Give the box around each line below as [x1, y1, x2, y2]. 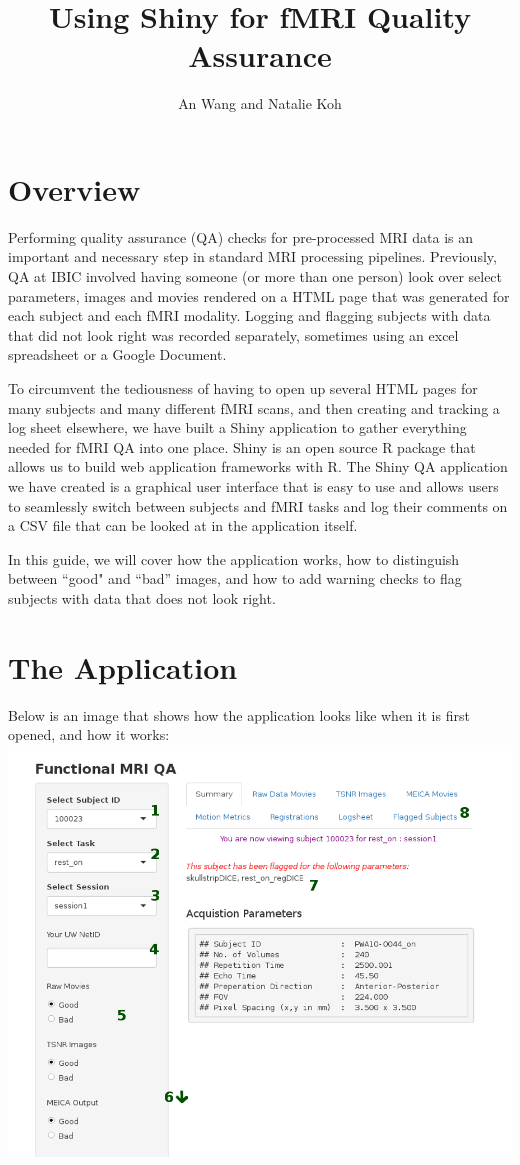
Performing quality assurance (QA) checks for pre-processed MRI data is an [8, 226, 474, 247]
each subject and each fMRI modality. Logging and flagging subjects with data [8, 305, 491, 326]
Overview [8, 168, 141, 209]
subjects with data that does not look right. [8, 587, 276, 608]
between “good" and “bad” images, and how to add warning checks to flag [8, 568, 462, 589]
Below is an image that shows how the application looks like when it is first [8, 704, 470, 725]
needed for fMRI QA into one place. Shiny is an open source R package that [8, 436, 476, 457]
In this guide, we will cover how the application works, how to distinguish [8, 548, 460, 569]
